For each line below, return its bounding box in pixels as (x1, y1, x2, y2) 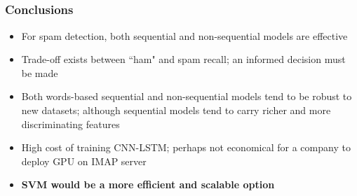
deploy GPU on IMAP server (21, 153, 147, 168)
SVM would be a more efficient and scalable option (21, 177, 275, 192)
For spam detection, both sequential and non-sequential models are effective (21, 28, 348, 43)
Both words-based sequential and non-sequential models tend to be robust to (21, 89, 352, 104)
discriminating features (21, 116, 120, 131)
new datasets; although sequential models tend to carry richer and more (21, 103, 331, 118)
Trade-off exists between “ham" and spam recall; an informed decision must (21, 52, 346, 66)
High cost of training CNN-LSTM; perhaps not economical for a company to (21, 140, 351, 155)
